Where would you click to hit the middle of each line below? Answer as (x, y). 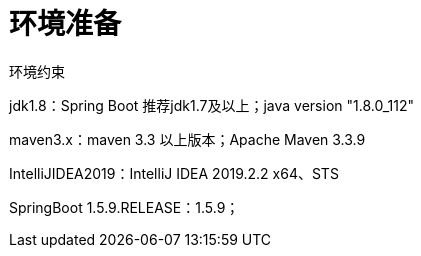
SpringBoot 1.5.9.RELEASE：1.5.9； (124, 207)
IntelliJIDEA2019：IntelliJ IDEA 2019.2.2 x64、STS (174, 173)
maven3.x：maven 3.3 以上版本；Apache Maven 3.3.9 (187, 139)
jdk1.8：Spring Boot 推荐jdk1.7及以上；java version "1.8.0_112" (211, 105)
